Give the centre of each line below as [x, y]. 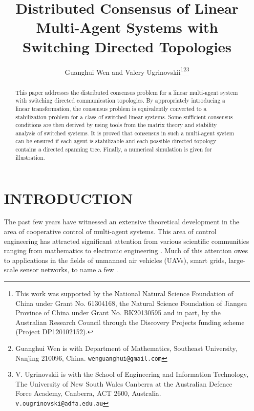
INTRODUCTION [69, 198]
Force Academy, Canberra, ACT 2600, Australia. [88, 393]
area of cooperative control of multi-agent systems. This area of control [110, 231]
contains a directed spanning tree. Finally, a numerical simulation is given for [114, 149]
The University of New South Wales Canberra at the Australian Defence [124, 383]
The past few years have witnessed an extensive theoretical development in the [122, 222]
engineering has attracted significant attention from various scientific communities [127, 241]
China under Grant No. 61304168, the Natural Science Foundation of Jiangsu [131, 303]
